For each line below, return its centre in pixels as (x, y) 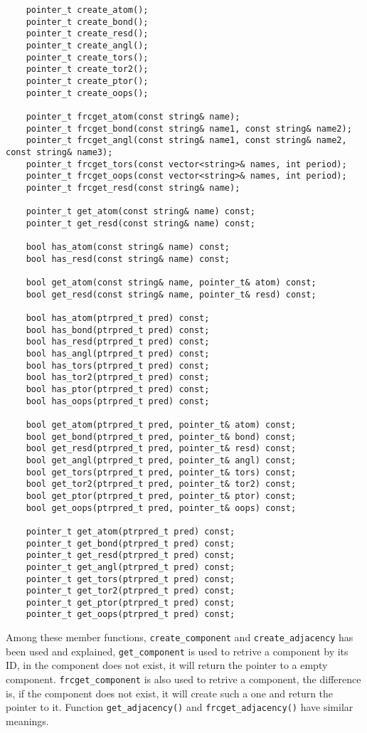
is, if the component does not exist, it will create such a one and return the (170, 693)
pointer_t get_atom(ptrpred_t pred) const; (131, 531)
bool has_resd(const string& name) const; (128, 259)
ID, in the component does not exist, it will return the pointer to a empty (167, 665)
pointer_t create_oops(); (87, 93)
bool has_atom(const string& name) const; (128, 247)
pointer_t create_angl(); (87, 45)
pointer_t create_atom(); (87, 10)
